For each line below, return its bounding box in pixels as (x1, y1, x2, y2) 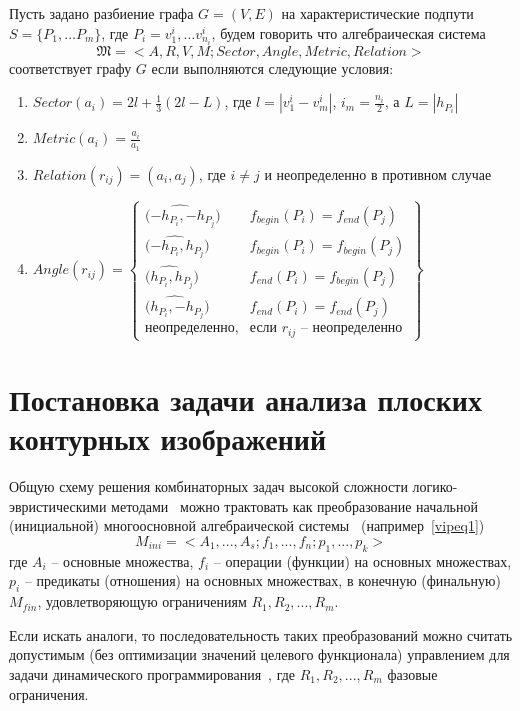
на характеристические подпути (281, 3, 474, 23)
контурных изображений (9, 418, 327, 459)
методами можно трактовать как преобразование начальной (111, 495, 478, 516)
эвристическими (9, 495, 107, 516)
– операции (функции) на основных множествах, (213, 550, 512, 571)
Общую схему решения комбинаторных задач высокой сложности (9, 476, 408, 497)
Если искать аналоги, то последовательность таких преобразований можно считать (9, 624, 513, 645)
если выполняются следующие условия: (151, 57, 394, 78)
